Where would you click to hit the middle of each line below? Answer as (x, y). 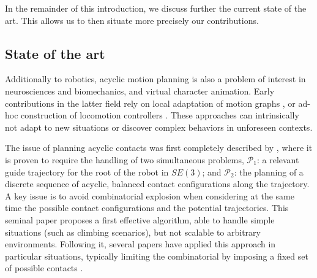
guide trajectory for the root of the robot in (87, 172)
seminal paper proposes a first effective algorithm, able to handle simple (140, 219)
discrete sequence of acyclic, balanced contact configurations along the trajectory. (157, 184)
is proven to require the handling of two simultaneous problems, (125, 159)
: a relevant (278, 159)
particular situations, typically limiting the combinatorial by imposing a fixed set (157, 256)
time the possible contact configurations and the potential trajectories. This (147, 208)
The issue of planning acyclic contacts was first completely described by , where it (159, 148)
